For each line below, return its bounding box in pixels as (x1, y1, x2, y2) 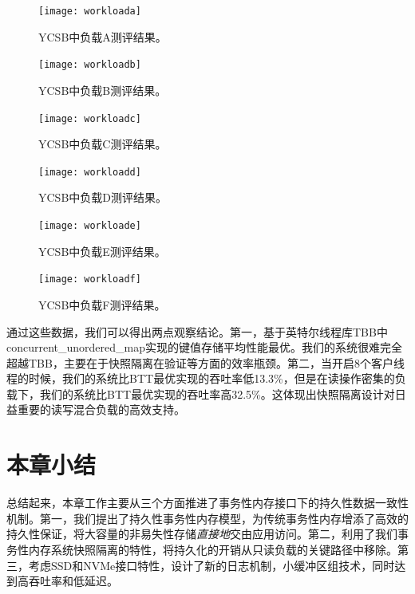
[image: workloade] (38, 220, 141, 231)
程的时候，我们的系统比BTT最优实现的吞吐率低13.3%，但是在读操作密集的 (6, 370, 395, 387)
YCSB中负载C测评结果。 (38, 136, 167, 152)
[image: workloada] (38, 6, 141, 17)
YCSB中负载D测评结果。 (38, 189, 167, 206)
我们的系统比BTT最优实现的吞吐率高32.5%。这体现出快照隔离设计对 (39, 385, 395, 402)
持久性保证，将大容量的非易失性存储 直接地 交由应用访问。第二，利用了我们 (6, 525, 397, 542)
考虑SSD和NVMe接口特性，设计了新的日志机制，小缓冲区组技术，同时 (28, 557, 395, 573)
